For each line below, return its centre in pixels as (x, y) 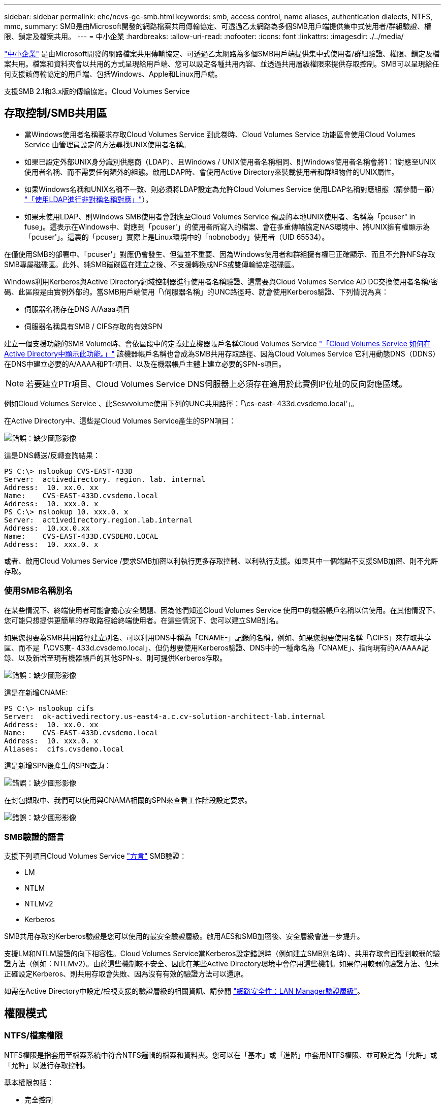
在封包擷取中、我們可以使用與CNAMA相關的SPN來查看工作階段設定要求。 (128, 800)
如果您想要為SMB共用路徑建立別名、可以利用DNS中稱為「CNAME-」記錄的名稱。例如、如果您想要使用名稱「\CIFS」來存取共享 (218, 637)
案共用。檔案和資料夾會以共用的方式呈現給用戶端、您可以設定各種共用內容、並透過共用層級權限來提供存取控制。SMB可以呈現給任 (222, 64)
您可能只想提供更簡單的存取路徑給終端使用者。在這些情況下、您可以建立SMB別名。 (144, 620)
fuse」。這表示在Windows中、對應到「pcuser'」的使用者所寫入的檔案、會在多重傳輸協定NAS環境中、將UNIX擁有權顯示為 (227, 226)
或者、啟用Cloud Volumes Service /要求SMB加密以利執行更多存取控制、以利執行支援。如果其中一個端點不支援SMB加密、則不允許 (221, 561)
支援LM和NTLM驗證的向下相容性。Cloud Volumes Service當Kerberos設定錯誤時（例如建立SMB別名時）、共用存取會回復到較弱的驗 (222, 954)
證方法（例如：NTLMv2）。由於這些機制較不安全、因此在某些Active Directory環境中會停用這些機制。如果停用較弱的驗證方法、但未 (221, 964)
